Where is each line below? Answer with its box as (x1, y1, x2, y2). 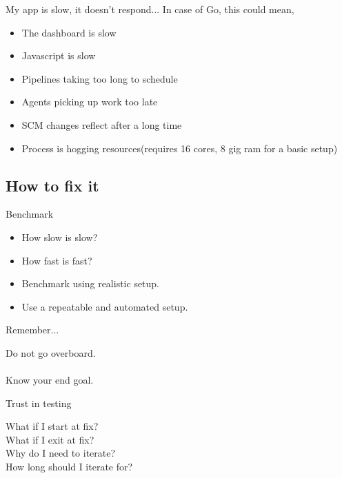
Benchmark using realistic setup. (21, 276, 160, 291)
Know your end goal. (6, 373, 94, 387)
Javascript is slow (21, 48, 96, 63)
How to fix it (6, 174, 99, 196)
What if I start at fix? (6, 419, 99, 433)
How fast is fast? (21, 253, 92, 267)
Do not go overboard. (6, 345, 96, 360)
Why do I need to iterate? (6, 446, 116, 460)
